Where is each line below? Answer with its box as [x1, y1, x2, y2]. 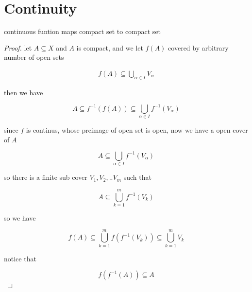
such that [123, 172, 151, 182]
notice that [4, 253, 36, 263]
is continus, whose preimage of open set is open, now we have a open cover [26, 125, 248, 135]
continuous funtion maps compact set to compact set [4, 26, 161, 36]
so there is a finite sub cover [4, 172, 87, 182]
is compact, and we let [76, 42, 143, 52]
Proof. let [4, 42, 32, 52]
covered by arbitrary [168, 42, 229, 52]
